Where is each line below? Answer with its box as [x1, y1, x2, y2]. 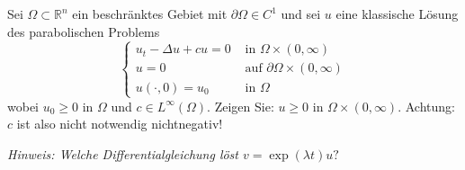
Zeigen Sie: [214, 96, 274, 115]
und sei [281, 4, 321, 22]
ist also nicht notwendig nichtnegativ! [16, 114, 223, 133]
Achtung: [405, 96, 455, 115]
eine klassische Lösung [335, 4, 459, 22]
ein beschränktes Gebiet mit [72, 4, 228, 22]
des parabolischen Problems [7, 22, 160, 40]
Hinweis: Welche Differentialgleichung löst [7, 144, 238, 163]
